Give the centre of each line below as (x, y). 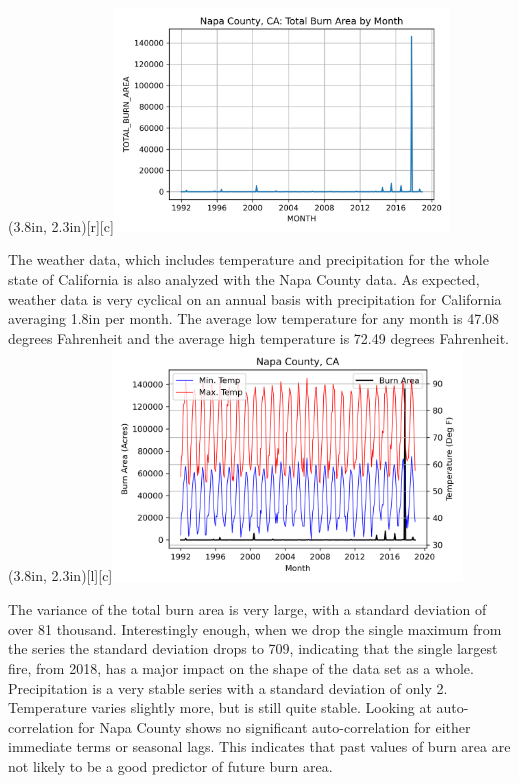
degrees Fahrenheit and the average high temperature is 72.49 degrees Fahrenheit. (259, 337)
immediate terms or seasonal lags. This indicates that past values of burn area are (259, 746)
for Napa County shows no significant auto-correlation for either (274, 726)
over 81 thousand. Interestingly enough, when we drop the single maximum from (255, 628)
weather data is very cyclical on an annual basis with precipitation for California (255, 298)
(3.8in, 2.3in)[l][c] (60, 575)
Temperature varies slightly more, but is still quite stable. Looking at (220, 707)
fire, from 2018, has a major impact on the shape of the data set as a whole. (241, 668)
